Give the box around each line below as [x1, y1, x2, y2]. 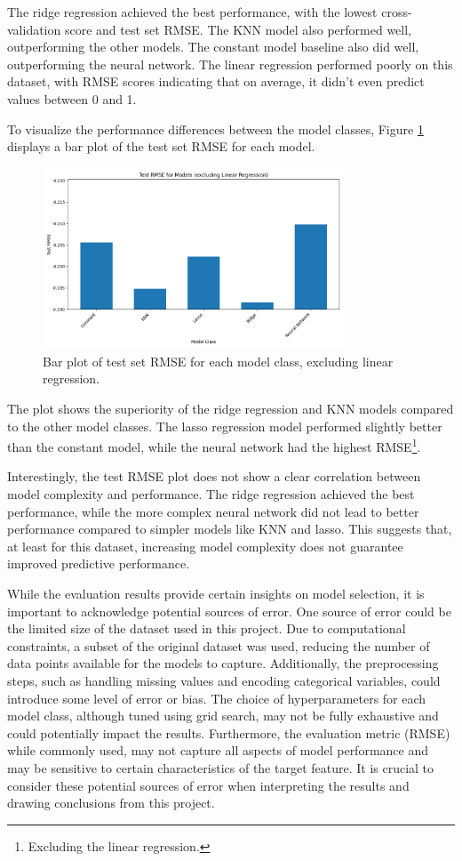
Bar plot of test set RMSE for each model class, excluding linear [43, 351, 394, 370]
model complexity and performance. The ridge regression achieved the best [7, 485, 415, 503]
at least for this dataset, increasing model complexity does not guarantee [7, 536, 403, 555]
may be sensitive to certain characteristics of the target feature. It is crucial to [7, 758, 434, 777]
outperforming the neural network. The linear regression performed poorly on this [7, 54, 453, 73]
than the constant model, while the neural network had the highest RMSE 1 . [7, 435, 421, 455]
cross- [381, 3, 412, 20]
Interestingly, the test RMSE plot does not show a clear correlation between [7, 467, 421, 486]
